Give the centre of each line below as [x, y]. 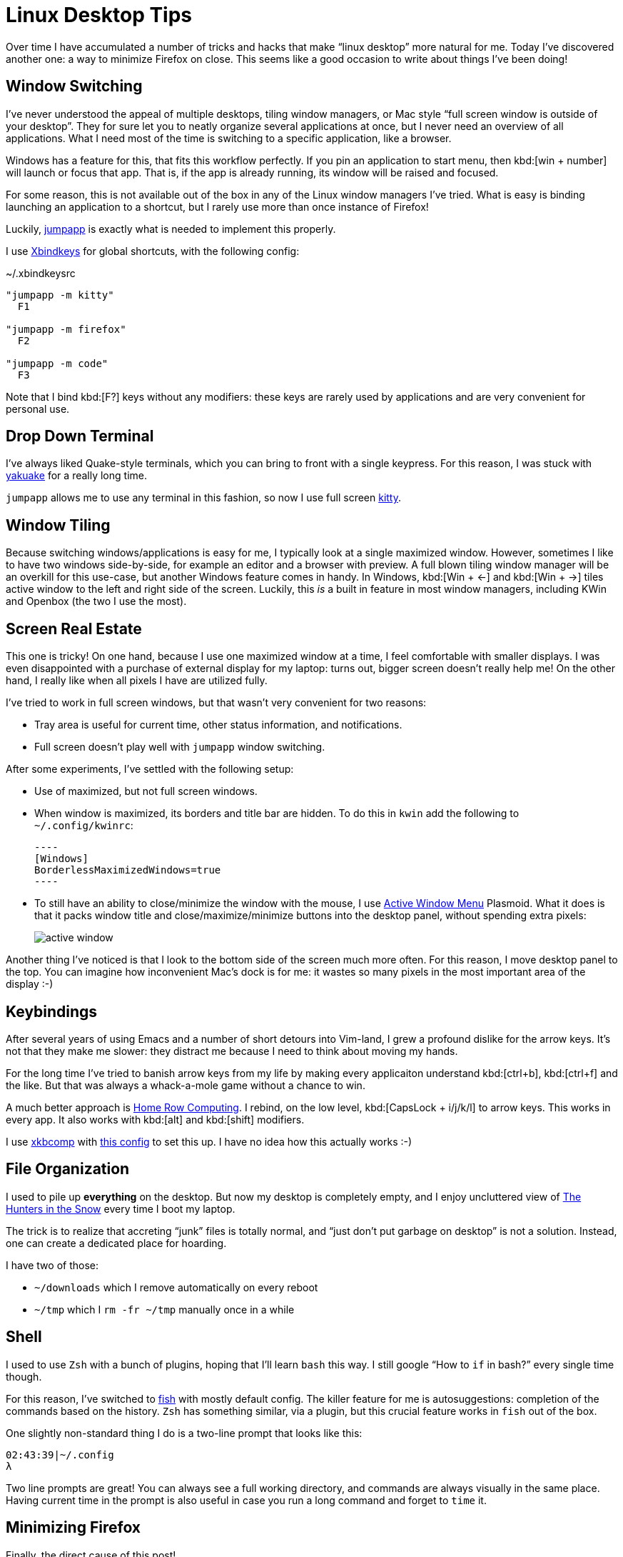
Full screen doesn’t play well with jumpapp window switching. [180, 747]
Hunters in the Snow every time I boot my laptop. [121, 1208]
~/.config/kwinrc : [84, 826]
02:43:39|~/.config [60, 1455]
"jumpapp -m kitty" [60, 295]
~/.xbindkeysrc [41, 273]
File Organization [68, 1169]
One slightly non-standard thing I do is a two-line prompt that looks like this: [184, 1433]
